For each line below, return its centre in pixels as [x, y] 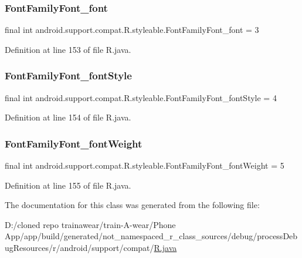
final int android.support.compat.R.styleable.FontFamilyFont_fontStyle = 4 [141, 97]
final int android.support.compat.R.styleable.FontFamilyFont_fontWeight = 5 [145, 165]
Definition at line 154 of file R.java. [68, 117]
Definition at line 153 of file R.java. [68, 49]
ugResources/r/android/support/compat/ [79, 247]
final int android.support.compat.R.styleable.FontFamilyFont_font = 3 [132, 30]
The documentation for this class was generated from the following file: [132, 205]
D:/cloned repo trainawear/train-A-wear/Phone [90, 224]
